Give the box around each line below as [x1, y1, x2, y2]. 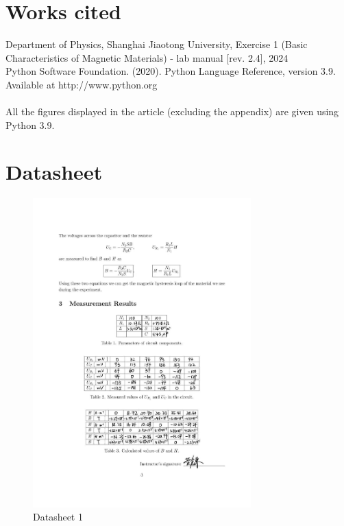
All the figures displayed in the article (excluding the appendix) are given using [5, 104, 339, 119]
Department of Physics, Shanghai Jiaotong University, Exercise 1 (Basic [5, 37, 308, 51]
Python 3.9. [5, 117, 55, 132]
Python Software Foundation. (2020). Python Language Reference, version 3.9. [5, 64, 336, 78]
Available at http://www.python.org [5, 77, 158, 91]
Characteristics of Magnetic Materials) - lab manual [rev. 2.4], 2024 [5, 50, 288, 64]
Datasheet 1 [33, 510, 83, 524]
